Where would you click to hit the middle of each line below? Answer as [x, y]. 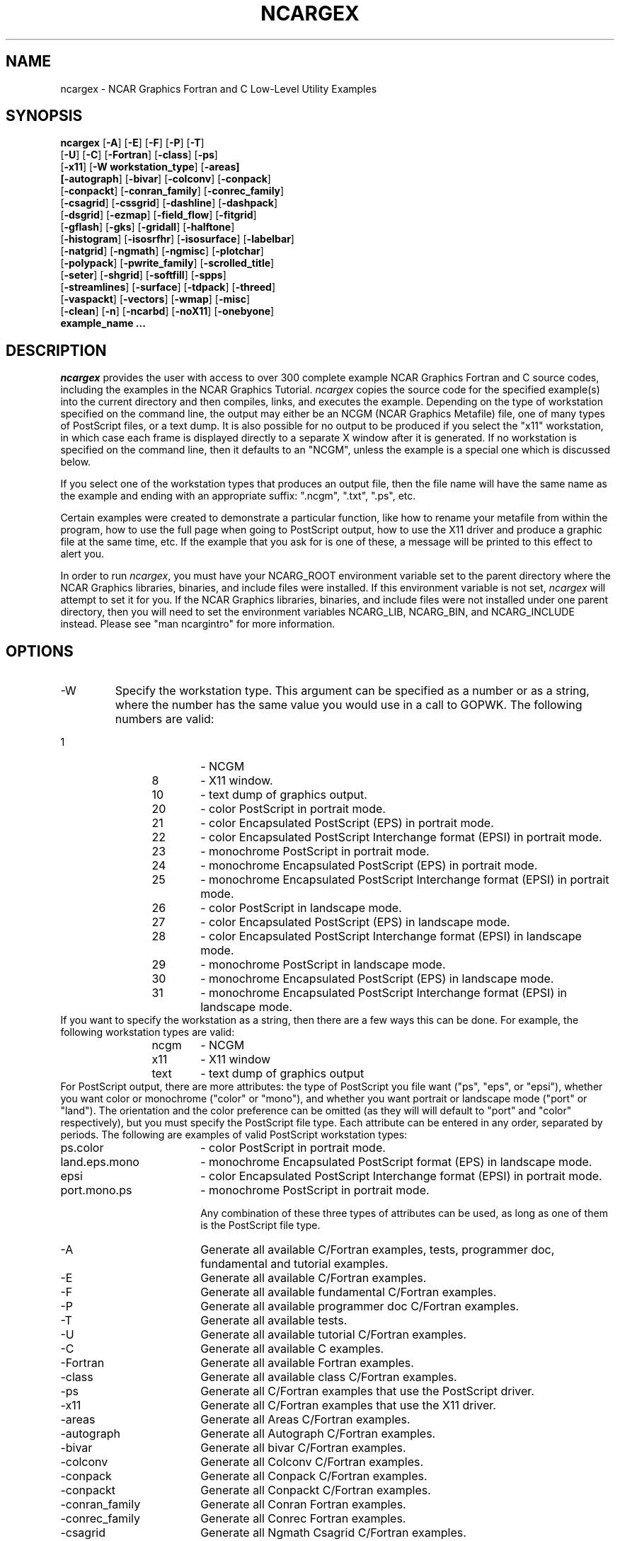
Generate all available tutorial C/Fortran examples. [334, 1335]
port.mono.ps [96, 1190]
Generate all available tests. [274, 1321]
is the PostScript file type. [260, 1225]
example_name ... [103, 323]
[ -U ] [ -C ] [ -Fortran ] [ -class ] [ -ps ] [139, 155]
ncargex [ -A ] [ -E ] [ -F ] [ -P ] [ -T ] [132, 143]
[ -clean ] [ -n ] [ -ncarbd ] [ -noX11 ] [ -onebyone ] [167, 311]
